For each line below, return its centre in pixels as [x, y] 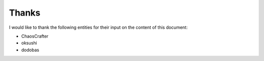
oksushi [29, 43]
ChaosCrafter [35, 36]
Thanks [25, 13]
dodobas [30, 50]
